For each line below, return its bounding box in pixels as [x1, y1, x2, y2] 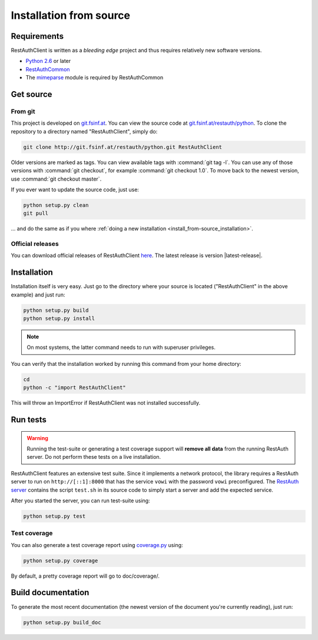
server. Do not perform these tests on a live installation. [26, 454, 161, 461]
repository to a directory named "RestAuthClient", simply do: [11, 128, 158, 135]
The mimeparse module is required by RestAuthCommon [25, 74, 164, 81]
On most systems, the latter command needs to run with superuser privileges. [26, 344, 216, 351]
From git [11, 108, 35, 116]
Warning [26, 434, 48, 441]
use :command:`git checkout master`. [11, 175, 102, 182]
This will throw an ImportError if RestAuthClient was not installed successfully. [11, 399, 200, 406]
